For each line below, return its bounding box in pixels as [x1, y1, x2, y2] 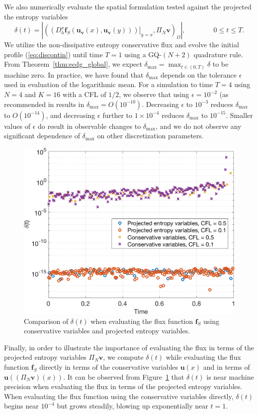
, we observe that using [119, 89, 189, 100]
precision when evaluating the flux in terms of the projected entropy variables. [4, 381, 243, 392]
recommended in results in [4, 99, 85, 109]
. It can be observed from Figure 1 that [63, 371, 184, 382]
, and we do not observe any [156, 120, 242, 131]
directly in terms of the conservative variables [39, 361, 178, 372]
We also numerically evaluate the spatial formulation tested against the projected [4, 1, 252, 11]
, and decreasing [46, 109, 95, 120]
